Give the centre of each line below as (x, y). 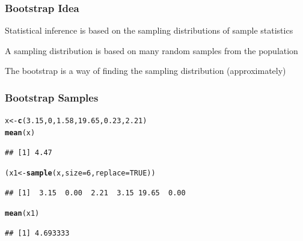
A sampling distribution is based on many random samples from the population (151, 50)
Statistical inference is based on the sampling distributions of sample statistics (149, 30)
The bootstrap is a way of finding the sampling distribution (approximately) (145, 71)
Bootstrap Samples (52, 97)
